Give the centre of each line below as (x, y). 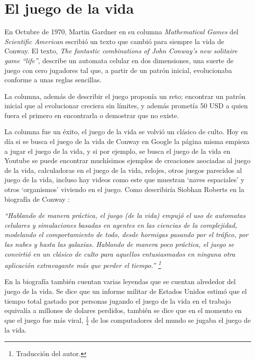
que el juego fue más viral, (44, 320)
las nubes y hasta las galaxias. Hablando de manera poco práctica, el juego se (119, 244)
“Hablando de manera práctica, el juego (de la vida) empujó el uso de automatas (125, 215)
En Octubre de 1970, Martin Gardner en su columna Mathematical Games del (121, 32)
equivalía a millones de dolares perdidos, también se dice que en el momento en (123, 310)
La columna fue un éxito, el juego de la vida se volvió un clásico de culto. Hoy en (126, 132)
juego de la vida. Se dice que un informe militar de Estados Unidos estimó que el (126, 291)
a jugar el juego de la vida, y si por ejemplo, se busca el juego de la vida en (117, 151)
